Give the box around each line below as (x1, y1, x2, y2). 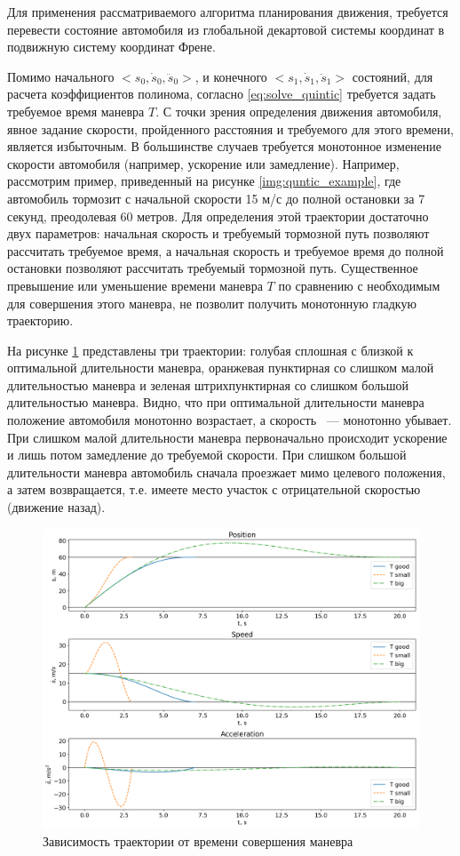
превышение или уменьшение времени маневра (7, 276, 263, 294)
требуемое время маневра (7, 101, 145, 120)
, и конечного (194, 67, 267, 85)
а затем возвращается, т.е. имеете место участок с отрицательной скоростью (7, 480, 421, 499)
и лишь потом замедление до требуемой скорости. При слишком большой (7, 445, 407, 464)
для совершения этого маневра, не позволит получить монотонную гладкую (7, 293, 416, 312)
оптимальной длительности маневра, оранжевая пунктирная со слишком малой (7, 358, 434, 377)
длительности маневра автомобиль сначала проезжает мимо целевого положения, (7, 462, 446, 481)
